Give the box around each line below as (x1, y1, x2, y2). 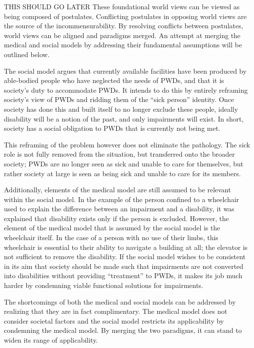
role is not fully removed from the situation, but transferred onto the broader (4, 149, 235, 159)
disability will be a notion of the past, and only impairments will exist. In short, (4, 113, 244, 123)
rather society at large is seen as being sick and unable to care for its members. (4, 168, 241, 178)
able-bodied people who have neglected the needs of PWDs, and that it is (4, 75, 224, 85)
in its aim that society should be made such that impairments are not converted (4, 261, 244, 271)
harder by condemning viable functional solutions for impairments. (4, 280, 204, 290)
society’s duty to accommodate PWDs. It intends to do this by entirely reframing (4, 84, 248, 95)
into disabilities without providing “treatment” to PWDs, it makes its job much (4, 270, 243, 281)
